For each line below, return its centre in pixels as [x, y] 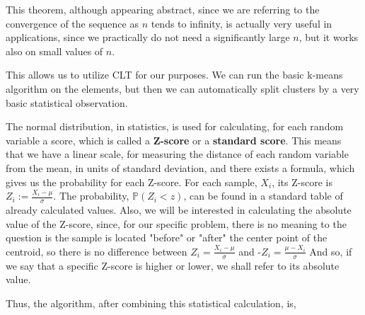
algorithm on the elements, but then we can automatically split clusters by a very [182, 88]
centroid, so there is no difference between [97, 251]
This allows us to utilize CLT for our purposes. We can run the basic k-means [174, 75]
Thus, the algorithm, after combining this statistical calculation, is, [151, 303]
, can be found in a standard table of [263, 196]
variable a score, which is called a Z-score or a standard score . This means [174, 140]
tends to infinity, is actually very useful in [242, 23]
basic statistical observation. [67, 102]
